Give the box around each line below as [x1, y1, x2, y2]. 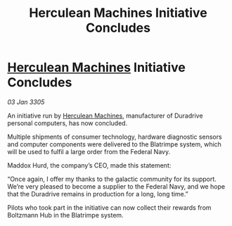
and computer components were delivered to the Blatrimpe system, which [7, 139, 221, 149]
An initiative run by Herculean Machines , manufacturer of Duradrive [7, 111, 203, 120]
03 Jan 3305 [7, 97, 45, 106]
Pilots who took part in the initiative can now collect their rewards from [7, 203, 212, 212]
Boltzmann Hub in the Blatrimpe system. [7, 211, 124, 219]
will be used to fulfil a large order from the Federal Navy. [7, 147, 171, 156]
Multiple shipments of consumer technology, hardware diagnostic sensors [7, 132, 223, 141]
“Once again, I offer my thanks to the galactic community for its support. [7, 175, 217, 183]
